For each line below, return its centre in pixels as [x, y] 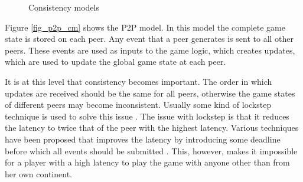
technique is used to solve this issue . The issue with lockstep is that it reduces [147, 116]
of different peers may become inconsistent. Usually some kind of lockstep [138, 105]
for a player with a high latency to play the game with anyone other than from [147, 162]
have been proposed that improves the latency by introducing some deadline [143, 139]
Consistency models [64, 7]
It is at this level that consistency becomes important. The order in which [139, 81]
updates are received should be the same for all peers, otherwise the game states [150, 93]
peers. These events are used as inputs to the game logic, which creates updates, [150, 50]
